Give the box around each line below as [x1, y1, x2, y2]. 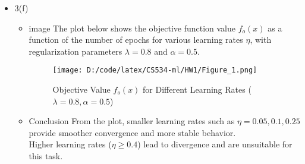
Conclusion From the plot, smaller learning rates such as [29, 115, 235, 127]
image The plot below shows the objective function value [29, 21, 236, 34]
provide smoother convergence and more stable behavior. [29, 126, 236, 138]
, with [250, 33, 272, 46]
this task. [29, 150, 63, 162]
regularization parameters [29, 45, 122, 57]
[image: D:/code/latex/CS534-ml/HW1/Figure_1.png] [52, 66, 257, 75]
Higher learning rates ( [29, 138, 112, 150]
